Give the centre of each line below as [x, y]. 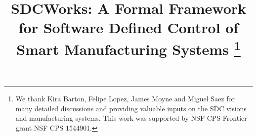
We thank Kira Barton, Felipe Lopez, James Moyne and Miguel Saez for [125, 99]
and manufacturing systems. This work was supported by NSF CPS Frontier [131, 118]
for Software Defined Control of [128, 27]
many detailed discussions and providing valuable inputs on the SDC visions [131, 108]
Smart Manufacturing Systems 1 [128, 48]
